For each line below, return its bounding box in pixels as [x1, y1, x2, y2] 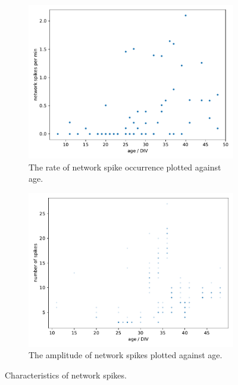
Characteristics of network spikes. [5, 368, 127, 381]
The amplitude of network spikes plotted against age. [29, 349, 223, 361]
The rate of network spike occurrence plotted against [29, 160, 221, 173]
